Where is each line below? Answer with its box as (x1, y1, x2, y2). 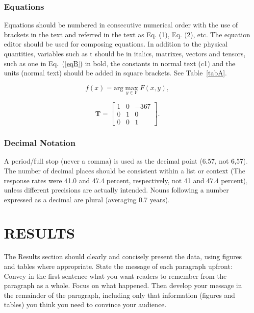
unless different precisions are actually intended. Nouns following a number (4, 185, 229, 195)
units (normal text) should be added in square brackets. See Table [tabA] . (4, 68, 227, 78)
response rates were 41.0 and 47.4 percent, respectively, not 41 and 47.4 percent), (4, 175, 248, 185)
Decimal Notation (4, 137, 76, 149)
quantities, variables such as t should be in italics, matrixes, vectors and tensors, (4, 48, 246, 58)
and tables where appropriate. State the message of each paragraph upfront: (4, 261, 232, 271)
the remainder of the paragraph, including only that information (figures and (4, 289, 235, 300)
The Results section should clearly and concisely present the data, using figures (4, 251, 242, 262)
